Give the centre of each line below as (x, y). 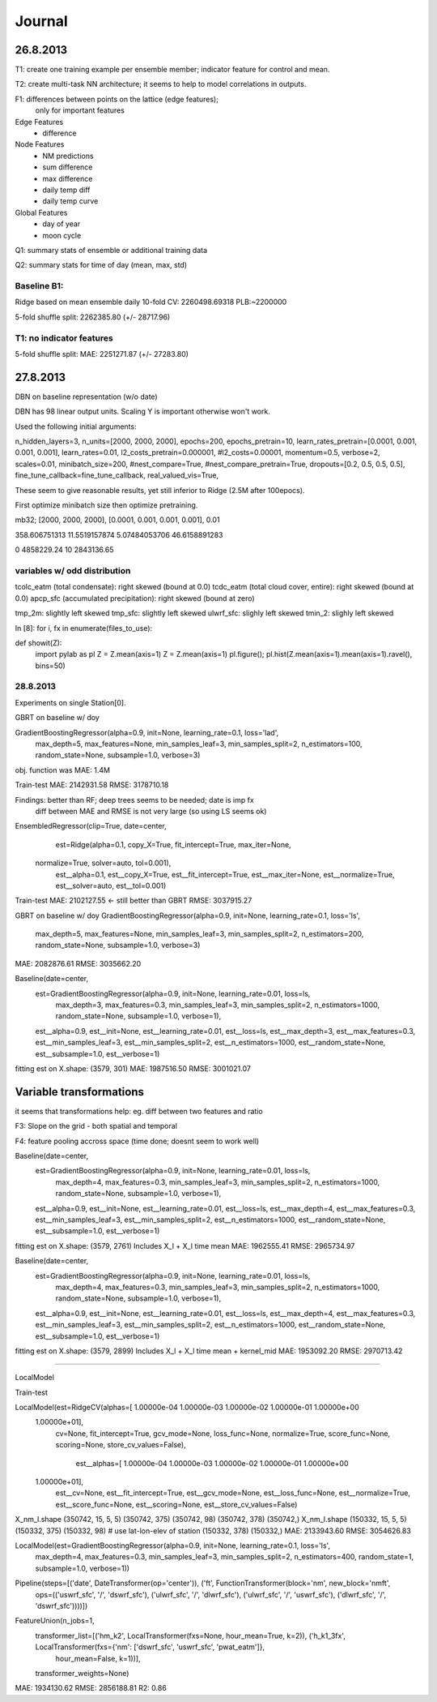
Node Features (40, 144)
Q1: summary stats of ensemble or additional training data (111, 250)
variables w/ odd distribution (73, 570)
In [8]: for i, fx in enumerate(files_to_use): (84, 628)
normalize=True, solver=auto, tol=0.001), (103, 863)
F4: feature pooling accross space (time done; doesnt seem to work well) (137, 1141)
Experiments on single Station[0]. (70, 702)
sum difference (68, 167)
